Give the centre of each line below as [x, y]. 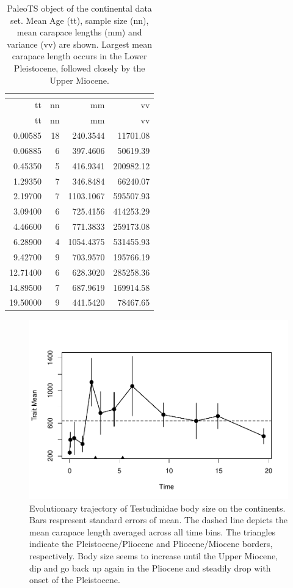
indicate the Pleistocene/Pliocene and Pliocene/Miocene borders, [151, 544]
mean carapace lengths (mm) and [79, 32]
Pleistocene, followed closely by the [79, 68]
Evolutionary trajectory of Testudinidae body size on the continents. [157, 508]
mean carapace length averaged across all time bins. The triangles [152, 531]
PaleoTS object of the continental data [79, 8]
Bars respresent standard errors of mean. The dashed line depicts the [158, 520]
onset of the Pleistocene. [75, 580]
